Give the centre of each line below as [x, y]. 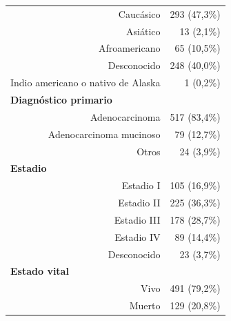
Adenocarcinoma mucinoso [104, 134]
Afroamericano [129, 48]
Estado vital [40, 271]
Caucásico [139, 13]
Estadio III [137, 219]
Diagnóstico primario [61, 99]
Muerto [145, 305]
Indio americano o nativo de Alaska [86, 82]
